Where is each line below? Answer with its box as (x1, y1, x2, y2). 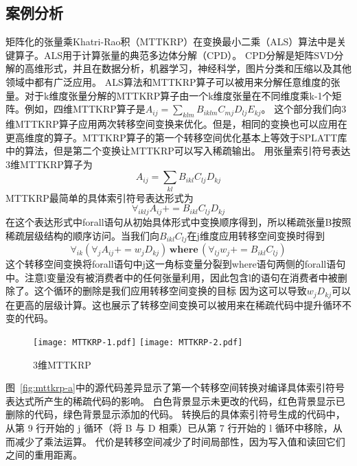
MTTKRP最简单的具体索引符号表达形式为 (5, 190, 194, 205)
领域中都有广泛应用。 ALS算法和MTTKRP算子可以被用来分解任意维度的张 (5, 74, 341, 89)
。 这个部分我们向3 (261, 102, 347, 116)
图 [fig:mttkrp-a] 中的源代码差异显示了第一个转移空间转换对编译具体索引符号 (5, 380, 345, 395)
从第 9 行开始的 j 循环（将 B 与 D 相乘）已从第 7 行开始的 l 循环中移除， (5, 420, 333, 434)
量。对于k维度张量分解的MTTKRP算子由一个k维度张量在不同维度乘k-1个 (5, 88, 332, 102)
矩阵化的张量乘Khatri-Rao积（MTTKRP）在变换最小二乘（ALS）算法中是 (5, 34, 337, 49)
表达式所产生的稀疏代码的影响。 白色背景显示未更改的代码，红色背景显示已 (5, 393, 345, 408)
